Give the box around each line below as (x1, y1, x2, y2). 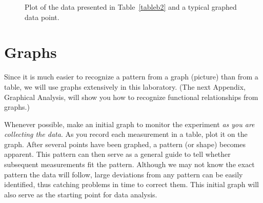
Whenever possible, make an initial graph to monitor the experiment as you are (4, 118, 255, 129)
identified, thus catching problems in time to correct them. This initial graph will (4, 179, 259, 190)
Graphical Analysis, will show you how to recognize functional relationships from (4, 91, 258, 102)
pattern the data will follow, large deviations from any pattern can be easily (4, 169, 243, 179)
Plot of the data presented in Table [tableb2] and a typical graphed (25, 2, 237, 12)
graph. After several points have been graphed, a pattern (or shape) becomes (4, 138, 246, 149)
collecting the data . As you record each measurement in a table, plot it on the (4, 129, 248, 139)
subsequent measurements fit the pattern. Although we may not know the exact (4, 159, 255, 170)
